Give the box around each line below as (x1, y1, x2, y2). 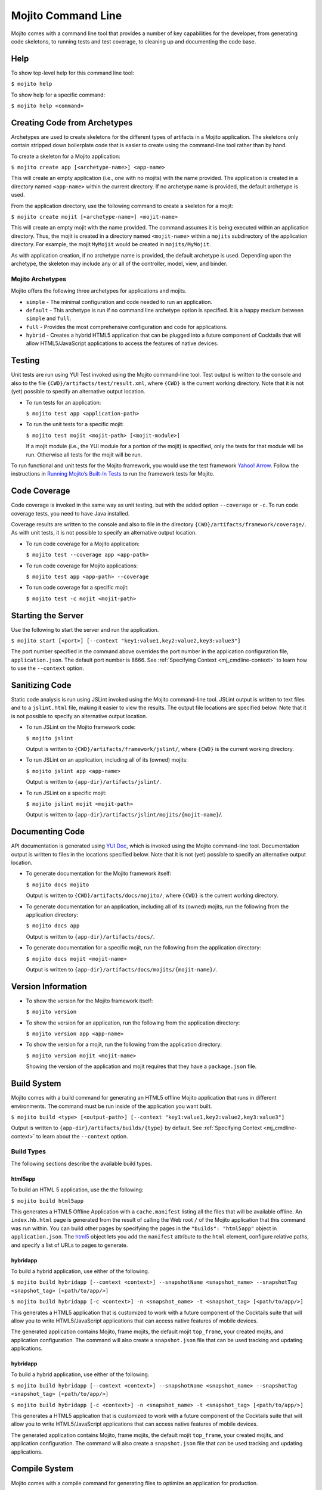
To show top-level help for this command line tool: (11, 69, 134, 76)
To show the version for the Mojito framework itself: (26, 997, 153, 1004)
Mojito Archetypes (11, 275, 67, 283)
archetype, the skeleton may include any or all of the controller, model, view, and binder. (11, 260, 228, 267)
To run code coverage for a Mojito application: (26, 540, 140, 547)
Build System (11, 1079, 61, 1089)
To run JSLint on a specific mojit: (26, 789, 107, 796)
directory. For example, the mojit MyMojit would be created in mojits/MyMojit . (11, 241, 212, 248)
